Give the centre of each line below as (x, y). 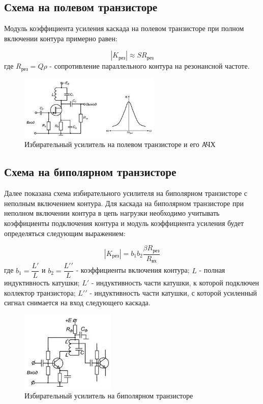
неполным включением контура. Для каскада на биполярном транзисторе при (124, 203)
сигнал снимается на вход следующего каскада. (77, 302)
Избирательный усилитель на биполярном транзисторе (109, 396)
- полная (212, 270)
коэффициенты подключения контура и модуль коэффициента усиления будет (124, 223)
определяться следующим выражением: (65, 233)
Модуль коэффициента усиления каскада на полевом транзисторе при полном (124, 28)
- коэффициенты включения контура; (133, 270)
